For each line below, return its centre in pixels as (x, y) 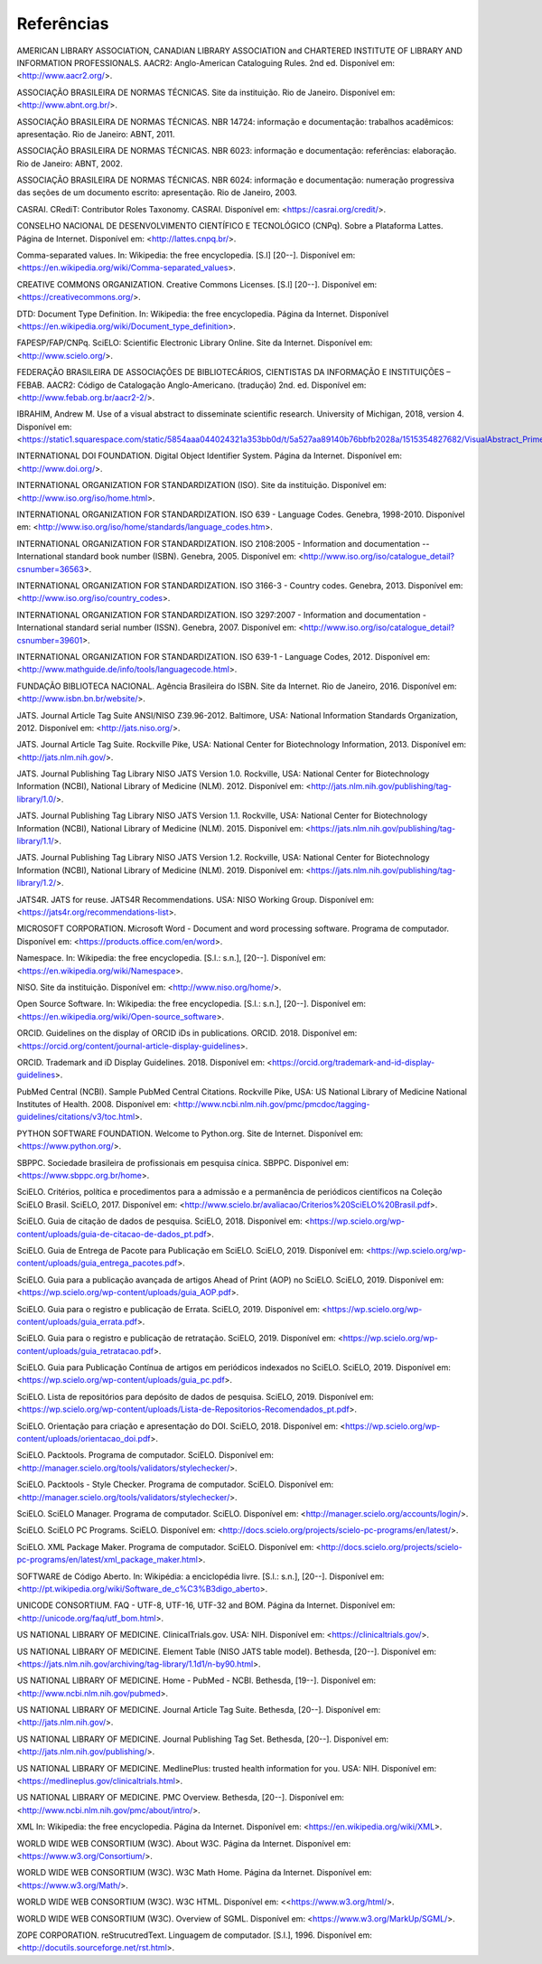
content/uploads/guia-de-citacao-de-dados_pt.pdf (112, 1234)
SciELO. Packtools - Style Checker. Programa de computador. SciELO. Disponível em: (175, 1485)
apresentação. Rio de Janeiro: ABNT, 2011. (96, 134)
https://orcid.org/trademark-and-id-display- (353, 1062)
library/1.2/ (37, 883)
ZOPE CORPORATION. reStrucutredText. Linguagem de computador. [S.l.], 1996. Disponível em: (194, 1935)
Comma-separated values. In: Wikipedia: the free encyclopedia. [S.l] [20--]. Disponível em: (186, 255)
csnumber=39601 (50, 640)
